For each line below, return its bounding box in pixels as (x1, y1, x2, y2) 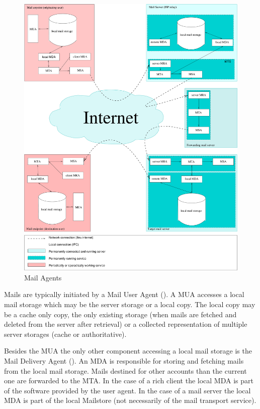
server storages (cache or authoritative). (4, 328, 127, 339)
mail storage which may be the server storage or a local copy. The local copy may (4, 299, 255, 309)
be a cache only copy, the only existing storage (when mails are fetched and (4, 309, 237, 319)
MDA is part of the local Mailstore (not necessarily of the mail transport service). (4, 395, 256, 405)
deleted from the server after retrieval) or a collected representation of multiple (4, 319, 247, 329)
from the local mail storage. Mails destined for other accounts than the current (4, 365, 247, 376)
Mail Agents (24, 272, 62, 282)
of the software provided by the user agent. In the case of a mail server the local (4, 385, 251, 395)
